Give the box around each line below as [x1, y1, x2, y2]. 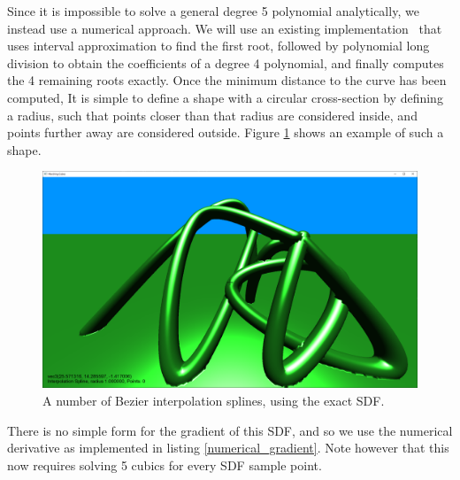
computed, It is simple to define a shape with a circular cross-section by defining [7, 88, 443, 106]
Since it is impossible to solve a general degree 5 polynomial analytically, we [7, 2, 419, 19]
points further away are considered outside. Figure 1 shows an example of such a [7, 123, 444, 142]
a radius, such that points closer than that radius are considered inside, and [7, 105, 418, 124]
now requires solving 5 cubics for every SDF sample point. [7, 455, 322, 474]
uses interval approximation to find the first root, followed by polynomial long [7, 36, 430, 55]
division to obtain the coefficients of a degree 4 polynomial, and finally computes [7, 53, 444, 72]
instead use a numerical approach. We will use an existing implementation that [7, 19, 442, 37]
